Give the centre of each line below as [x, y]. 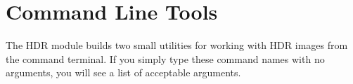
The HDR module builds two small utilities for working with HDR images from [177, 45]
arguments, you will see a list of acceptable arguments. [123, 72]
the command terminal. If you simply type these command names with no [165, 58]
